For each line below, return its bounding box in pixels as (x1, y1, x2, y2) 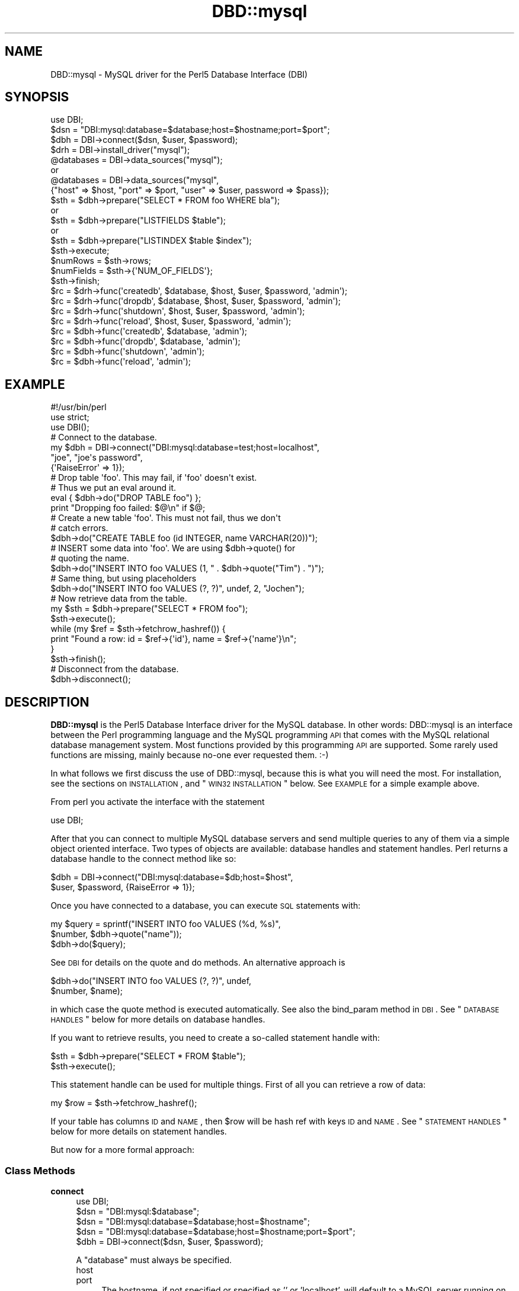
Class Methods (5, 1164, 75, 1177)
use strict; (50, 412, 89, 423)
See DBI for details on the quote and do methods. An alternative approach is (50, 957, 345, 968)
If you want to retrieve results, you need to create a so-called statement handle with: (50, 1033, 380, 1043)
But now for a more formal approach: (50, 1145, 194, 1155)
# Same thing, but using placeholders (50, 573, 197, 584)
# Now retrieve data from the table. (50, 593, 187, 604)
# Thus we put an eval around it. (50, 482, 177, 493)
